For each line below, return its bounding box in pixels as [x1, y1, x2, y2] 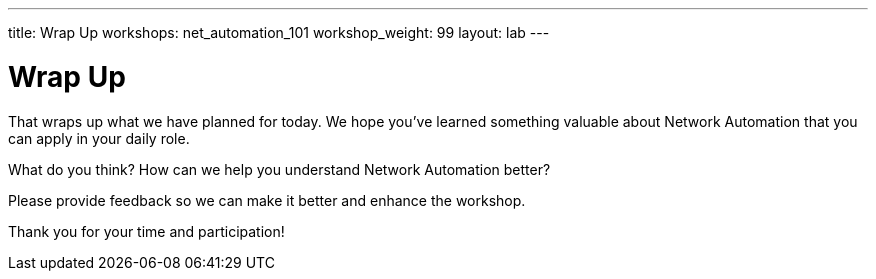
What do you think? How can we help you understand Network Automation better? [8, 160, 551, 178]
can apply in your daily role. [8, 129, 190, 147]
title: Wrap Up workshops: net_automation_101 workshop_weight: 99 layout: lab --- [8, 24, 550, 41]
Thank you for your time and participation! [8, 222, 285, 240]
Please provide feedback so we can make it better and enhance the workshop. [8, 191, 526, 209]
